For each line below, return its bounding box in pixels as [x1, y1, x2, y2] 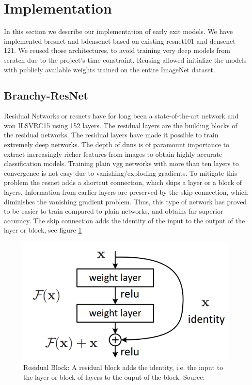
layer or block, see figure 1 [4, 225, 82, 235]
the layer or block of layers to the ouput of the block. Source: [23, 371, 205, 382]
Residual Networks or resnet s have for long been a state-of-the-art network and [4, 111, 239, 121]
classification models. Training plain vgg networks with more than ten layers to [4, 158, 239, 168]
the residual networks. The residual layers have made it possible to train [4, 130, 219, 140]
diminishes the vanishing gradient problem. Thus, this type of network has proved [4, 196, 247, 206]
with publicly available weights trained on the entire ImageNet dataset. [4, 64, 215, 74]
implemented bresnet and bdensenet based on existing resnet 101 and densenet [4, 35, 236, 46]
